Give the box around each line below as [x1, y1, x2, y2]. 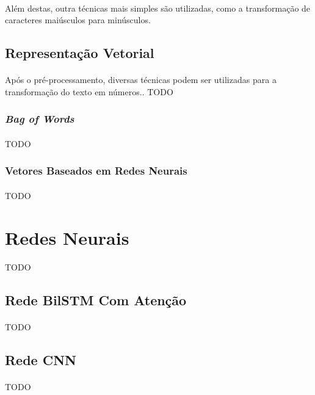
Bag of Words [5, 111, 74, 126]
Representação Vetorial [5, 43, 154, 62]
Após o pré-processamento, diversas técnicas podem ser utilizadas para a [5, 73, 277, 86]
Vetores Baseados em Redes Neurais [5, 163, 187, 178]
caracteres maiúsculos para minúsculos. [5, 13, 151, 26]
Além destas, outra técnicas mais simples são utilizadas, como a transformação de [5, 1, 311, 14]
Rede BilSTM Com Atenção [5, 291, 187, 310]
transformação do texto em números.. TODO [5, 85, 173, 98]
